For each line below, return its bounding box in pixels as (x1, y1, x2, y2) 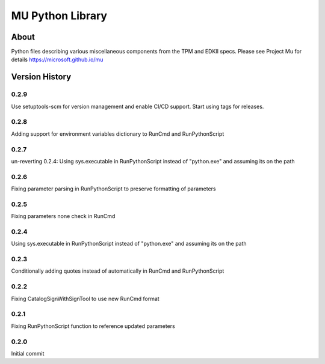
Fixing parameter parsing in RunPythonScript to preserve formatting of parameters (11, 185, 216, 192)
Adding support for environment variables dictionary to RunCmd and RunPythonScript (11, 130, 224, 138)
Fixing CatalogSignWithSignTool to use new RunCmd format (11, 295, 159, 302)
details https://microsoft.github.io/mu (11, 56, 104, 63)
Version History (11, 72, 72, 82)
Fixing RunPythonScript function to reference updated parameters (11, 322, 176, 330)
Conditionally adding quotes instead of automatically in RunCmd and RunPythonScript (11, 267, 224, 275)
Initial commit (11, 350, 45, 357)
